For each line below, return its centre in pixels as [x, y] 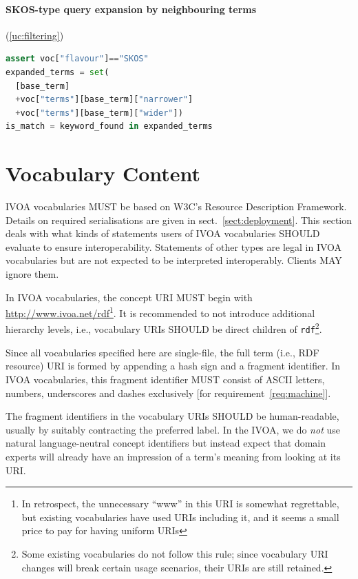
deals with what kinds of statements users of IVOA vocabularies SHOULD [163, 233]
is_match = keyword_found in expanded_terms [109, 126]
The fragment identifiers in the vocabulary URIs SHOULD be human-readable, [172, 416]
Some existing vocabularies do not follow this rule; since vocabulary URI [175, 553]
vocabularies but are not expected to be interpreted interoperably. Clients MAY [174, 260]
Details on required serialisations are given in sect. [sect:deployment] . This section [179, 220]
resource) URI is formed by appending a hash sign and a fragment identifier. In [173, 366]
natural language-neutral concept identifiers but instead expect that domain [166, 443]
